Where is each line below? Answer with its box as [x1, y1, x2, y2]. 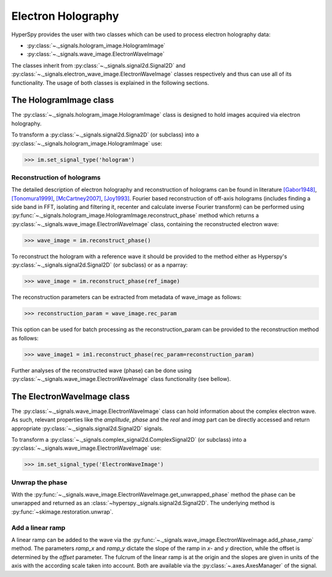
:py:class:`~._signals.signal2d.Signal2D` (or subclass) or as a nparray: [11, 261, 188, 269]
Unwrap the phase [11, 478, 68, 487]
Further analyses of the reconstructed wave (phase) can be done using [11, 366, 192, 374]
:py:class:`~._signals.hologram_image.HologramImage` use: [11, 139, 162, 147]
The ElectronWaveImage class [11, 391, 130, 402]
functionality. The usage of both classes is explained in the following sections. [11, 79, 209, 86]
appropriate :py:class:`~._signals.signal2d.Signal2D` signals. [11, 425, 164, 432]
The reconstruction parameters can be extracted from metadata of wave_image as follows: [11, 294, 242, 301]
